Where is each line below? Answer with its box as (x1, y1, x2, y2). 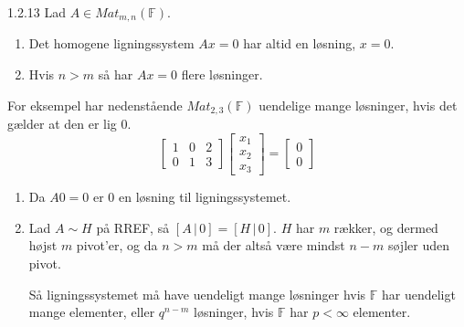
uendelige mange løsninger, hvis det (258, 95, 458, 114)
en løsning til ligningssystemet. (119, 187, 291, 206)
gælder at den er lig (7, 114, 117, 133)
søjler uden (387, 236, 449, 255)
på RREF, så (96, 217, 170, 237)
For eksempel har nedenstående (7, 95, 183, 114)
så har (98, 65, 133, 84)
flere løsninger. (181, 65, 263, 84)
